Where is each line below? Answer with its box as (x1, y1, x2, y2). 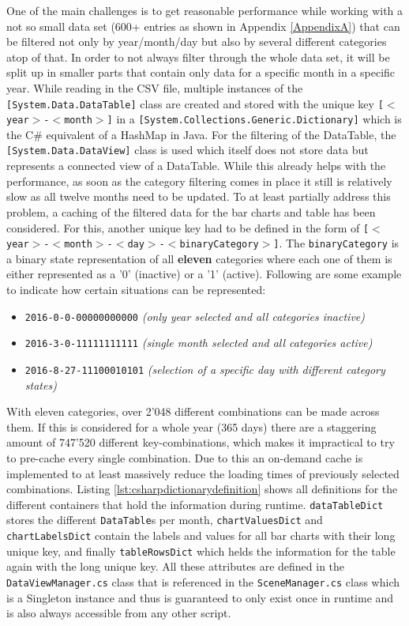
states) (24, 376, 57, 393)
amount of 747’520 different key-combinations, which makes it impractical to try (6, 434, 395, 451)
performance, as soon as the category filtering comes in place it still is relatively (6, 172, 392, 189)
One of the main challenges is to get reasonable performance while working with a (6, 2, 403, 18)
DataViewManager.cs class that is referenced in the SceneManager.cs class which (6, 573, 400, 590)
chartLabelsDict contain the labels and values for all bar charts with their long (6, 527, 396, 544)
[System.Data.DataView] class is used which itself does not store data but (6, 141, 369, 158)
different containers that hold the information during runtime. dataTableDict (6, 496, 384, 512)
